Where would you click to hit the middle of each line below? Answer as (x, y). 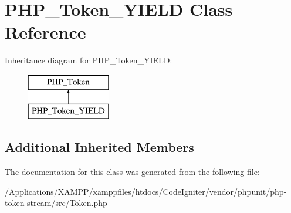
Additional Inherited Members (99, 147)
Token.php (88, 203)
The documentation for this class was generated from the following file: (132, 172)
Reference (45, 32)
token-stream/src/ (37, 203)
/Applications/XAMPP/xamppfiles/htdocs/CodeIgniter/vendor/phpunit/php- (146, 191)
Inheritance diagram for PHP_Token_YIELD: (89, 60)
